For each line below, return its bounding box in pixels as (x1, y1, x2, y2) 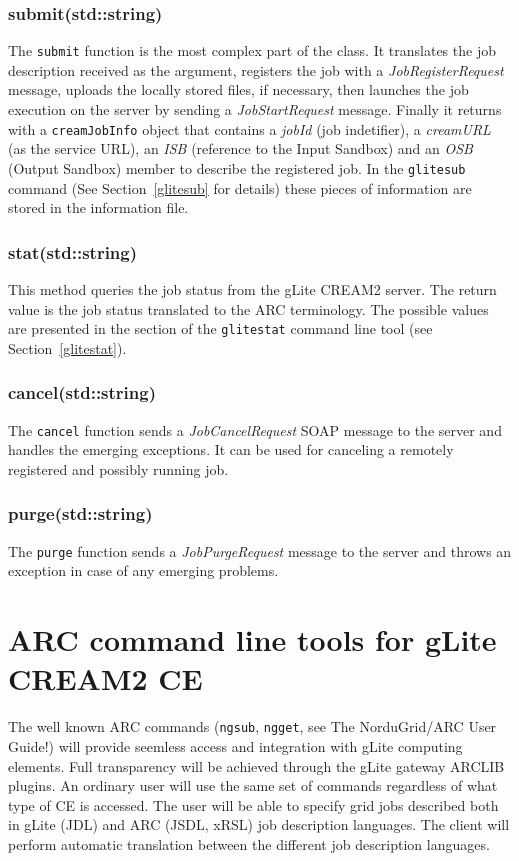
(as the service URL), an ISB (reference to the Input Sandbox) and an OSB (8, 138, 473, 159)
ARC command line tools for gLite (8, 619, 497, 660)
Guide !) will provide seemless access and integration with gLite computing (8, 735, 463, 756)
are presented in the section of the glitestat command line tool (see (8, 318, 433, 339)
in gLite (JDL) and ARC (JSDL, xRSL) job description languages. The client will (8, 814, 510, 835)
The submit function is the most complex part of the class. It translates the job (8, 40, 496, 61)
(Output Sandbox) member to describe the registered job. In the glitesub (8, 157, 466, 178)
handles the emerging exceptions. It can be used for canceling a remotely (8, 439, 454, 460)
